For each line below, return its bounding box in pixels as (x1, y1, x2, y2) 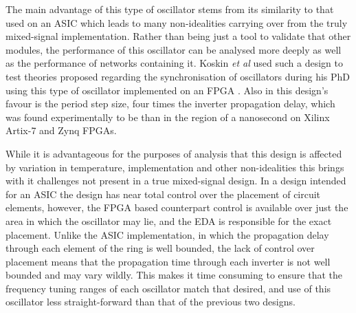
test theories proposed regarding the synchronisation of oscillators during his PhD (5, 69, 351, 83)
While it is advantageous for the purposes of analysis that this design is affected (5, 146, 342, 160)
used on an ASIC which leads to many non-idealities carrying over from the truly (5, 15, 348, 30)
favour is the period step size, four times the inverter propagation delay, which (5, 96, 335, 111)
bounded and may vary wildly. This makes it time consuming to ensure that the (5, 268, 342, 282)
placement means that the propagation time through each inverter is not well (5, 254, 331, 268)
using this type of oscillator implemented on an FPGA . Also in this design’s (5, 83, 329, 97)
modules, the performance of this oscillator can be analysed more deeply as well (5, 42, 342, 56)
